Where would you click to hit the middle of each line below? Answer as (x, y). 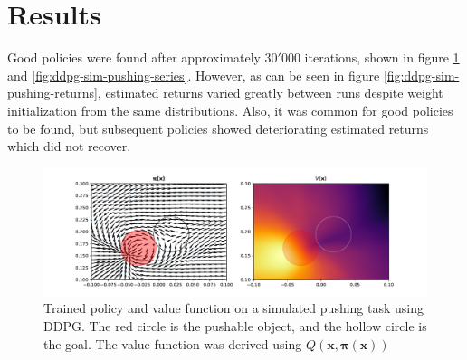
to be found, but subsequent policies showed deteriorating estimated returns (218, 128)
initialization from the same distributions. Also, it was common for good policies (230, 110)
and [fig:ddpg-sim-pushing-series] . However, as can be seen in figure (194, 75)
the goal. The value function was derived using (173, 343)
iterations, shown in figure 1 (382, 57)
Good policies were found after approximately (134, 57)
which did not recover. (69, 146)
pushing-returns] (52, 93)
